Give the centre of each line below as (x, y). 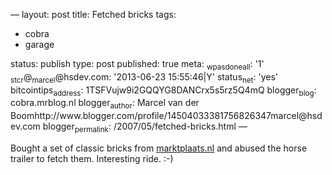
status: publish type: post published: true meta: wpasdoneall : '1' (137, 65)
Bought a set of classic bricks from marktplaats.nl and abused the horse (159, 148)
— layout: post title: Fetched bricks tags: (93, 14)
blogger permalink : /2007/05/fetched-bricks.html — (145, 127)
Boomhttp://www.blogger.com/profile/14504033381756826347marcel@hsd (166, 116)
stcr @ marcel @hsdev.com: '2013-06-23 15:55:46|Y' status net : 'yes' (144, 77)
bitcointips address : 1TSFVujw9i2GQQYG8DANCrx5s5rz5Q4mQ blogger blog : (163, 91)
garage (39, 44)
